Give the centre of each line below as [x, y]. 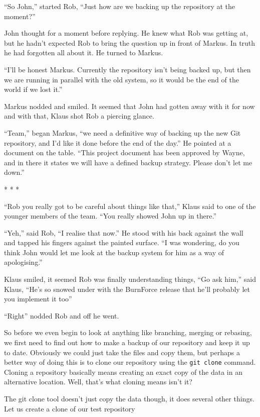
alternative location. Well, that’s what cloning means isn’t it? [98, 382]
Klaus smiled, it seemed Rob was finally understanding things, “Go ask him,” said [130, 279]
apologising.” [23, 262]
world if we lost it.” [33, 89]
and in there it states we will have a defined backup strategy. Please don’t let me [128, 162]
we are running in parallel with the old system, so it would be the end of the [121, 79]
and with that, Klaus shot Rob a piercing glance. [79, 116]
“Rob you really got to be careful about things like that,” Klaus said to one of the [130, 206]
